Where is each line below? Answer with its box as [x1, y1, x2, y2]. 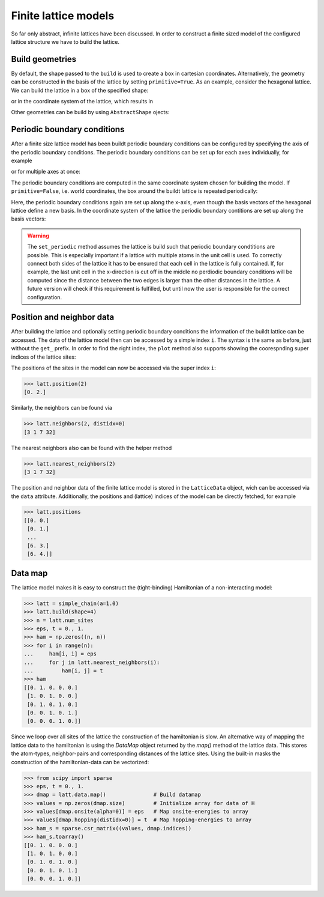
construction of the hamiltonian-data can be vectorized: [11, 758, 149, 765]
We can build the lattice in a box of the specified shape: [11, 87, 149, 94]
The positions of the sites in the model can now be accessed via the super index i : [11, 364, 216, 372]
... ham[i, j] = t [23, 667, 103, 674]
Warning [27, 232, 49, 239]
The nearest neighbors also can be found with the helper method [11, 444, 172, 451]
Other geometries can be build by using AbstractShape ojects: [11, 109, 170, 116]
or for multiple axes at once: [11, 168, 81, 175]
